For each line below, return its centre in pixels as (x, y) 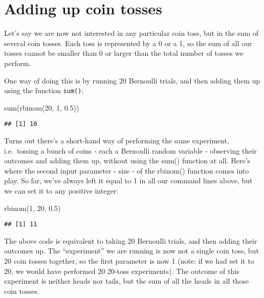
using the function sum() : (44, 90)
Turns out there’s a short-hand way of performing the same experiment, (117, 140)
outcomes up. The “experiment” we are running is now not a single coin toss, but (131, 251)
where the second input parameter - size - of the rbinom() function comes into (127, 170)
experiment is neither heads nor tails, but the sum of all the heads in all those (127, 281)
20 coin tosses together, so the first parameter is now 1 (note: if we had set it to (129, 261)
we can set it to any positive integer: (61, 190)
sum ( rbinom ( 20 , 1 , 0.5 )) (42, 107)
